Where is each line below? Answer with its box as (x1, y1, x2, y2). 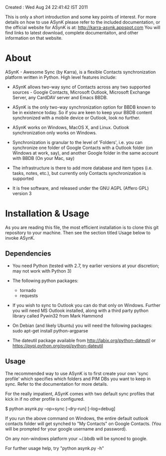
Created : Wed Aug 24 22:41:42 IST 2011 (5, 4, 88, 10)
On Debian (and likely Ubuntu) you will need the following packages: (12, 322, 153, 328)
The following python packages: (12, 278, 79, 284)
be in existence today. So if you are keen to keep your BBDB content (12, 109, 153, 115)
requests (19, 293, 38, 299)
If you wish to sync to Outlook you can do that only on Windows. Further (12, 302, 161, 308)
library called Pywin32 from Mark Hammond (12, 312, 103, 318)
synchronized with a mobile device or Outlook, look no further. (12, 115, 141, 121)
